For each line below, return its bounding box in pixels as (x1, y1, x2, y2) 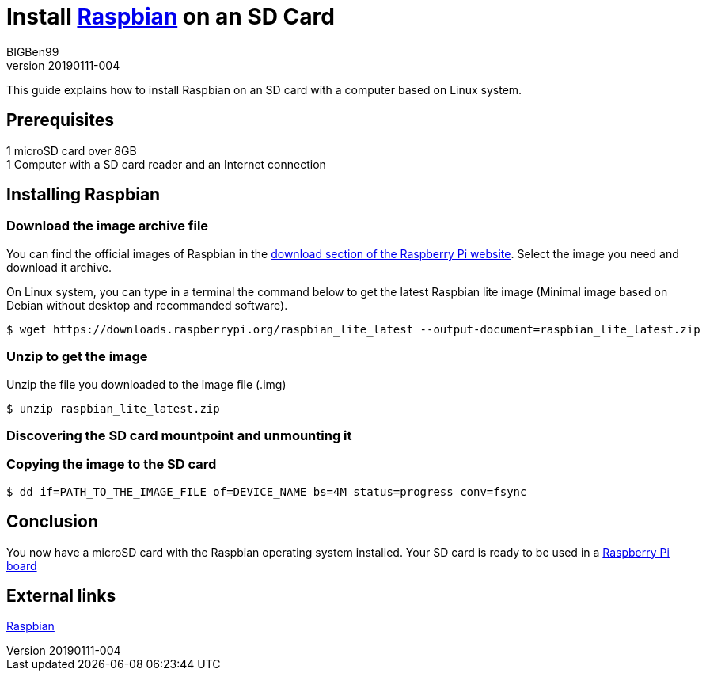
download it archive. (6, 260, 112, 274)
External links (6, 585, 116, 606)
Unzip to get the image (6, 348, 148, 365)
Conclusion (6, 512, 99, 532)
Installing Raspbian (6, 184, 161, 205)
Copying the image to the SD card (6, 456, 217, 473)
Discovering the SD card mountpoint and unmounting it (6, 427, 352, 443)
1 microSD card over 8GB (6, 143, 137, 158)
